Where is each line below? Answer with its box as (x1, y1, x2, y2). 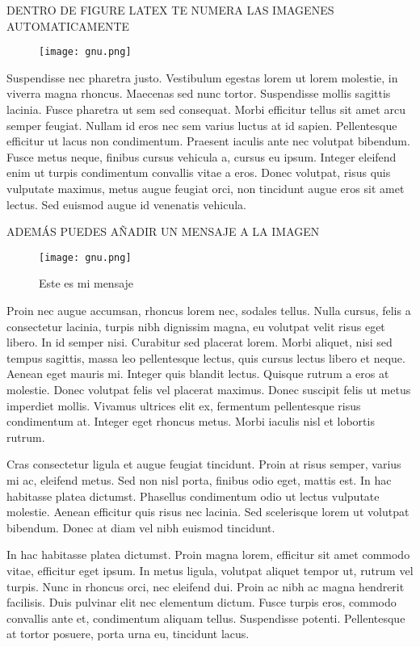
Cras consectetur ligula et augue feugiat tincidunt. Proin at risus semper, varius (6, 456, 401, 473)
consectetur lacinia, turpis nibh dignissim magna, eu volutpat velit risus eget (6, 317, 385, 334)
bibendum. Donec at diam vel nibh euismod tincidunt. (6, 519, 275, 536)
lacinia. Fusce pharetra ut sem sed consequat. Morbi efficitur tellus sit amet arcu (6, 101, 405, 118)
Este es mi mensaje (39, 275, 134, 292)
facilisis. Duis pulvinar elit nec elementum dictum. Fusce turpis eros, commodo (6, 594, 397, 611)
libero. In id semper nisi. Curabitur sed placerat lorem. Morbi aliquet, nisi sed (6, 334, 393, 351)
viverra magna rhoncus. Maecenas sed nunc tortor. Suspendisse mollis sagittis (6, 85, 391, 102)
